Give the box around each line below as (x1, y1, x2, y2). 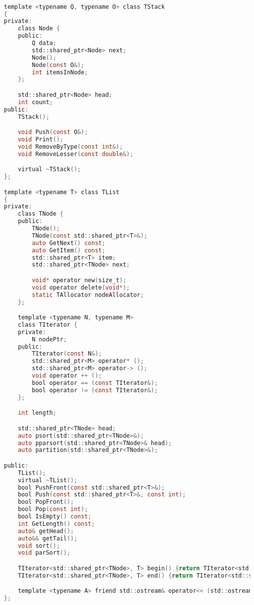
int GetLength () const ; (18, 520, 95, 527)
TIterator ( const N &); (32, 350, 102, 358)
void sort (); (18, 542, 60, 549)
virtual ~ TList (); (18, 476, 78, 484)
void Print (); (18, 135, 63, 143)
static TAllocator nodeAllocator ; (32, 291, 144, 298)
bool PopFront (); (18, 498, 74, 506)
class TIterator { (18, 321, 78, 328)
